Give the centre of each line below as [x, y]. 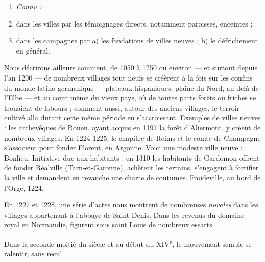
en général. [33, 50]
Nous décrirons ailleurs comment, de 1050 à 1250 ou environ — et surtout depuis [131, 68]
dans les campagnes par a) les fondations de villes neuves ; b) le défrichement [137, 41]
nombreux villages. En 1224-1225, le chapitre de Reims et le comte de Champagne [132, 137]
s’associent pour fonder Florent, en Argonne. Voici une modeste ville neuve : [123, 148]
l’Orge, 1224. [24, 187]
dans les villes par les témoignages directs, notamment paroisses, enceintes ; [134, 23]
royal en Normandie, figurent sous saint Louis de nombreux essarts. [109, 225]
